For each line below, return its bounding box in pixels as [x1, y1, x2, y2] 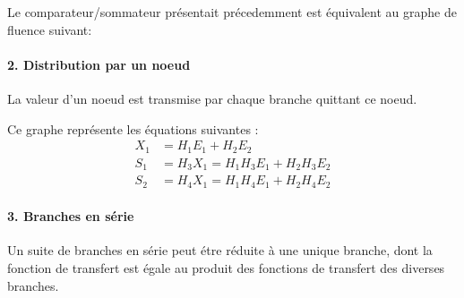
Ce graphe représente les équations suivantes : [7, 119, 259, 138]
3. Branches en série [7, 207, 134, 226]
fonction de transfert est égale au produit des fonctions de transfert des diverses [7, 259, 445, 277]
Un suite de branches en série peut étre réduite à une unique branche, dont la [7, 241, 433, 260]
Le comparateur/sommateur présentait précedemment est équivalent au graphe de [7, 3, 457, 21]
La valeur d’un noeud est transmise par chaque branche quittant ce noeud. [7, 89, 417, 107]
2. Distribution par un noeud [7, 55, 191, 73]
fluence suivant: [7, 20, 92, 38]
